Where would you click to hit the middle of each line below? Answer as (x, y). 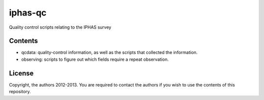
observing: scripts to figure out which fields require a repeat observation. (95, 59)
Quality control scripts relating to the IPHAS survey (60, 27)
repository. (20, 92)
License (21, 73)
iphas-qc (28, 13)
